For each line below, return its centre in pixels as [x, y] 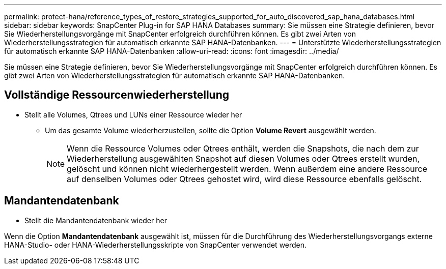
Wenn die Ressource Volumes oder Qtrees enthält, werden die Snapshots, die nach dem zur [243, 148]
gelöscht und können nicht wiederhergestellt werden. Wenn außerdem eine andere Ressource [247, 169]
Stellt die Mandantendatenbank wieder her [96, 220]
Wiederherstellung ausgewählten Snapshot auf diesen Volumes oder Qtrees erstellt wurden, [243, 158]
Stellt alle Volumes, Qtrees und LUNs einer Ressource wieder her [133, 114]
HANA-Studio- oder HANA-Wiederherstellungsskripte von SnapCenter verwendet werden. [156, 245]
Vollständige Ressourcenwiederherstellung [117, 95]
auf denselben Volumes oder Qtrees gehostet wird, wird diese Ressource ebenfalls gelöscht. [244, 179]
